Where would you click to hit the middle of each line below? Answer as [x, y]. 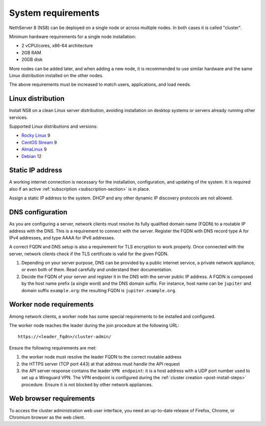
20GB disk [32, 60]
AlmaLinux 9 [34, 149]
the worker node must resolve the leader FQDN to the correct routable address [101, 357]
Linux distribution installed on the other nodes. [56, 75]
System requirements [54, 13]
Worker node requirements [51, 304]
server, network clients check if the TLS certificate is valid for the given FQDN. [89, 254]
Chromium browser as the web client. [47, 417]
